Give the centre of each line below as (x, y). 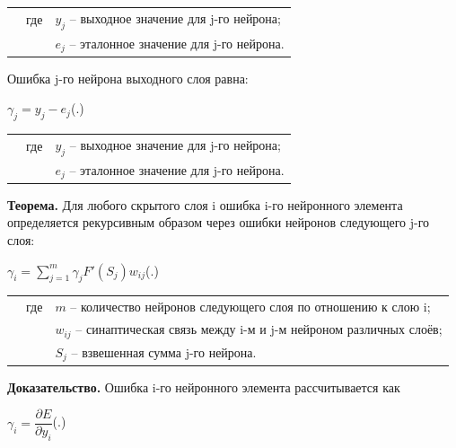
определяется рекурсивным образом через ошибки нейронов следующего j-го (219, 222)
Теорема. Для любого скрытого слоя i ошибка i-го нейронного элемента (205, 204)
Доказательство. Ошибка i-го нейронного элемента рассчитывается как (204, 387)
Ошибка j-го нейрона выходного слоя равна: (128, 78)
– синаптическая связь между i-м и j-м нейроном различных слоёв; (259, 329)
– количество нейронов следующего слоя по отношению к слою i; (250, 307)
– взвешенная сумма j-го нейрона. (164, 351)
